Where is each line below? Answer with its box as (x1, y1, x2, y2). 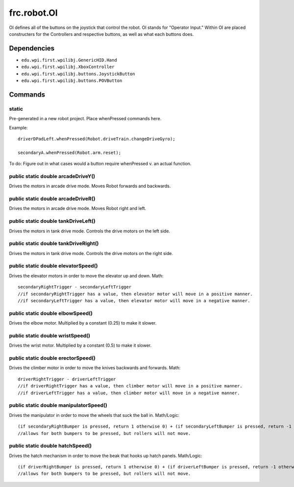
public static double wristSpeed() (9, 332, 91, 339)
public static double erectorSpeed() (9, 355, 96, 361)
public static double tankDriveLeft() (9, 218, 96, 225)
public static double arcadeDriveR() (9, 195, 96, 202)
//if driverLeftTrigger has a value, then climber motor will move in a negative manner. (18, 390, 240, 396)
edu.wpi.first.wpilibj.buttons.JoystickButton (21, 71, 135, 77)
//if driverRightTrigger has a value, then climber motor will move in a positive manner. (18, 383, 243, 389)
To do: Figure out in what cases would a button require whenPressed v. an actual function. (9, 161, 192, 167)
